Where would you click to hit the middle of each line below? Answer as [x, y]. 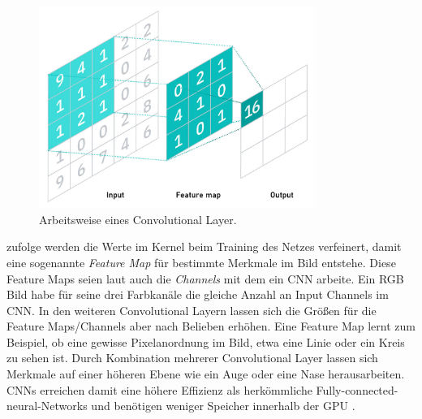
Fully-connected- [357, 389]
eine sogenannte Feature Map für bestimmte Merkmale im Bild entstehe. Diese [201, 262]
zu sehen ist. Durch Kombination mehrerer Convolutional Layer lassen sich [192, 358]
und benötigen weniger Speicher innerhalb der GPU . [223, 406]
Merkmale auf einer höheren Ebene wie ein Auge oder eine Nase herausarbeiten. [206, 374]
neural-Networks [47, 406]
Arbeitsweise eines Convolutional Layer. [138, 219]
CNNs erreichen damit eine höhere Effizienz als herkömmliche [159, 389]
